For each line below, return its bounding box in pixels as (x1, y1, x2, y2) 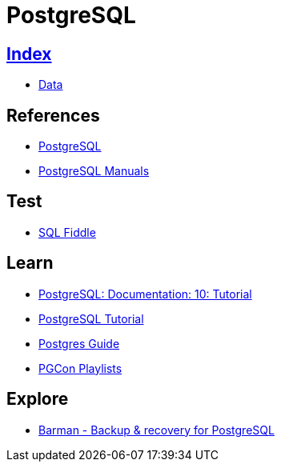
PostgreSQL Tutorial (38, 311, 144, 326)
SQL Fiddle (38, 225, 96, 239)
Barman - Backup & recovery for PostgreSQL (38, 422, 275, 437)
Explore (6, 389, 69, 410)
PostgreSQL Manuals (38, 164, 150, 178)
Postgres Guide (38, 336, 120, 350)
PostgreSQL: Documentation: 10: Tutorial (38, 286, 252, 301)
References (6, 105, 100, 126)
